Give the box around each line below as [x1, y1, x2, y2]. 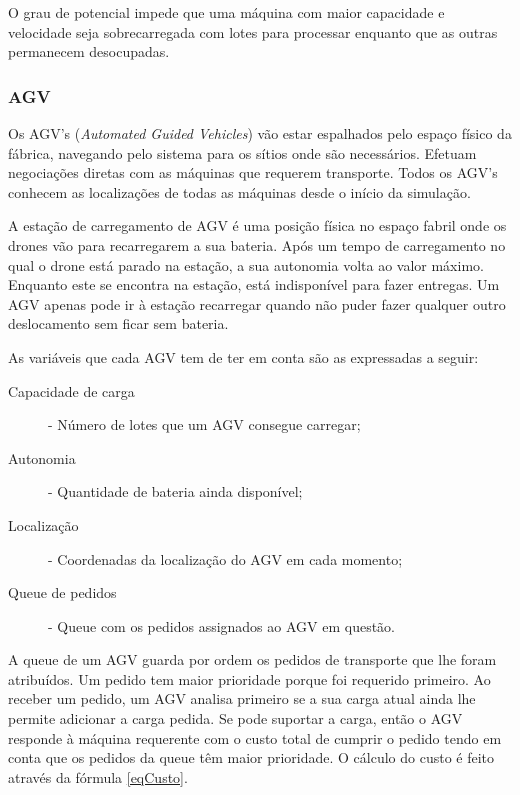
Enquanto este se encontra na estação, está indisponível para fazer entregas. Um [8, 274, 500, 295]
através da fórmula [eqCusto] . [8, 766, 188, 787]
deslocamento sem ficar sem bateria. [8, 313, 229, 334]
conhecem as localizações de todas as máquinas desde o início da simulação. [8, 181, 471, 202]
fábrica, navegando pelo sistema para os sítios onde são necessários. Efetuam [8, 142, 477, 163]
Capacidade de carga [8, 380, 135, 401]
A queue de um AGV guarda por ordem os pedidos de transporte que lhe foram [8, 649, 497, 670]
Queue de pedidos [8, 582, 117, 603]
